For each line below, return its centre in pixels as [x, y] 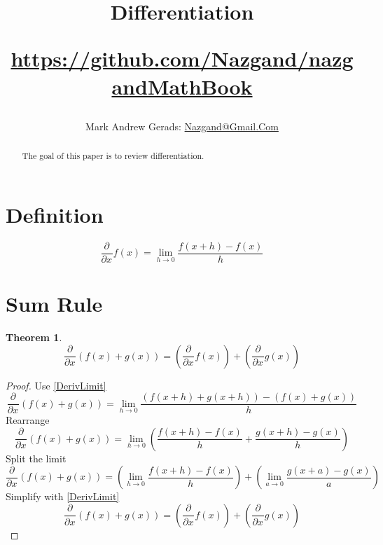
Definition [55, 214]
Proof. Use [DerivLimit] [56, 385]
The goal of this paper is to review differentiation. [113, 156]
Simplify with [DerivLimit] [63, 496]
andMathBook [182, 86]
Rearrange [28, 420]
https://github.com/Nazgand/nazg [182, 58]
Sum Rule [54, 303]
